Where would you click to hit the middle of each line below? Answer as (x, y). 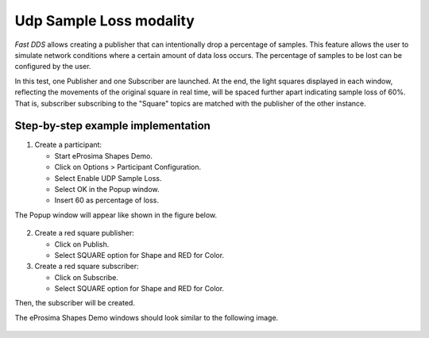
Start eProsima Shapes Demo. (104, 156)
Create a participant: (68, 145)
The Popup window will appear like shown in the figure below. (116, 215)
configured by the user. (53, 67)
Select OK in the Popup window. (107, 189)
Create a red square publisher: (85, 233)
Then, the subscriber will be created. (75, 303)
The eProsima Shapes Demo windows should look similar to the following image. (147, 317)
